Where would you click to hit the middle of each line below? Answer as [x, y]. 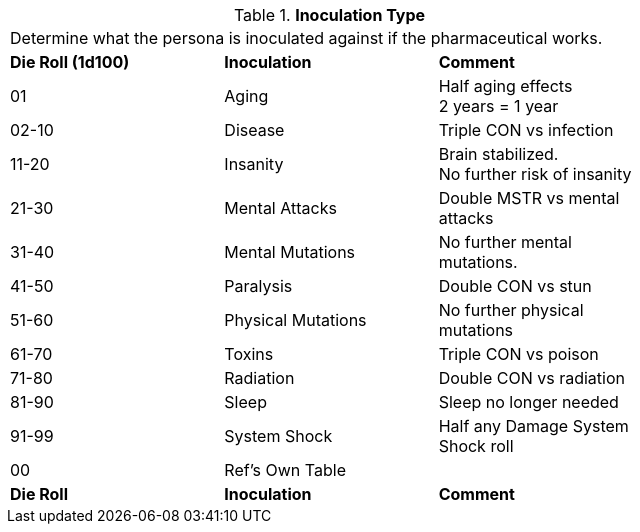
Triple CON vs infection [526, 130]
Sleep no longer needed [528, 402]
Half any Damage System [533, 426]
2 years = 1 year [498, 106]
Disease [254, 130]
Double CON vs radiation [531, 378]
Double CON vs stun [515, 286]
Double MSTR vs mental [529, 198]
